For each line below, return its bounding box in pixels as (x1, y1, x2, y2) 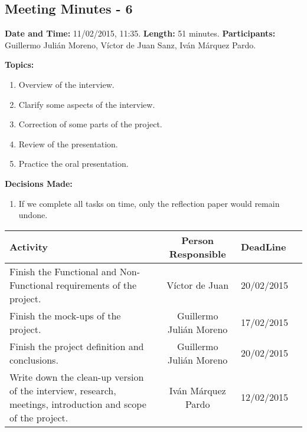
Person (181, 233, 214, 247)
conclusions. (9, 352, 58, 367)
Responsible (169, 246, 226, 260)
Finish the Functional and (9, 264, 117, 278)
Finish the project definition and (9, 339, 144, 353)
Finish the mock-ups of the (9, 308, 121, 322)
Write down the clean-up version (9, 370, 144, 384)
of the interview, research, (9, 383, 116, 397)
